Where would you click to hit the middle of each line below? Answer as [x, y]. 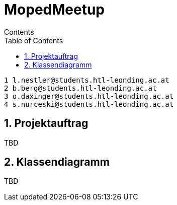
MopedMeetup [55, 10]
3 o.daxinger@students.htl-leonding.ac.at [89, 96]
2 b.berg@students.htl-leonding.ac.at [80, 88]
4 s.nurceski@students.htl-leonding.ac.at [89, 104]
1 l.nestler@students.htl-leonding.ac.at [87, 80]
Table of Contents [34, 40]
